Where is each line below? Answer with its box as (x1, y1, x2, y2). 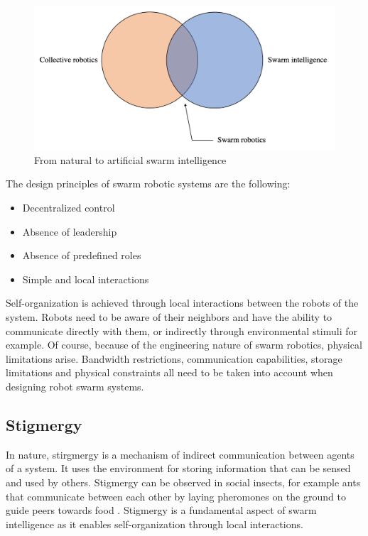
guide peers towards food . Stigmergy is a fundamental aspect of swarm (6, 503, 317, 518)
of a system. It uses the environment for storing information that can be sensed (6, 461, 351, 476)
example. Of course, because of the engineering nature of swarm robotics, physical (6, 337, 362, 352)
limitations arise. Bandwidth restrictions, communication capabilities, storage (6, 351, 342, 366)
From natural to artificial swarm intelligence (34, 152, 227, 167)
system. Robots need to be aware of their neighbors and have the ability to (6, 310, 332, 324)
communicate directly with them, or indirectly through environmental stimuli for (6, 323, 358, 338)
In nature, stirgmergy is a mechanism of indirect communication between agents (6, 447, 355, 461)
